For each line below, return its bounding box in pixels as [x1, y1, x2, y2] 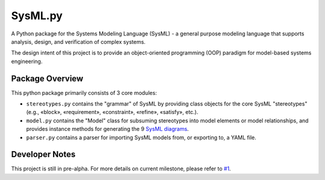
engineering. [11, 58, 43, 65]
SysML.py [11, 9, 63, 22]
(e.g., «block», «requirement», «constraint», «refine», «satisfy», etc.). [26, 109, 199, 116]
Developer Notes [11, 149, 76, 160]
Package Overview [11, 73, 84, 83]
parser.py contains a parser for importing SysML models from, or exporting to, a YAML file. [26, 134, 257, 141]
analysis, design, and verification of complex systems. [11, 38, 146, 45]
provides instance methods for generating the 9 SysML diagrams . [26, 125, 189, 133]
